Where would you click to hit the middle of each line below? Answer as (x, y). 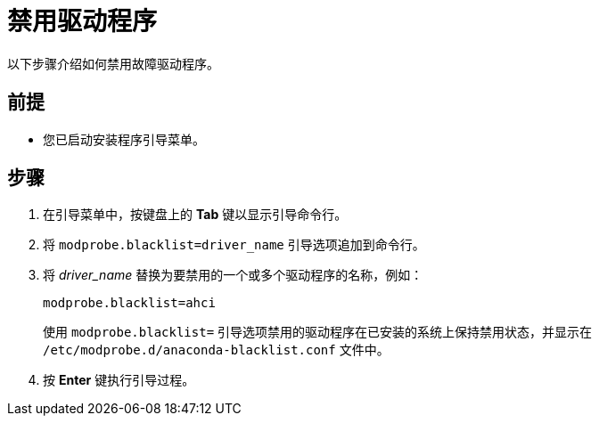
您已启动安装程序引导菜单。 (124, 139)
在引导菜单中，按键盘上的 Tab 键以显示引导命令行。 (195, 215)
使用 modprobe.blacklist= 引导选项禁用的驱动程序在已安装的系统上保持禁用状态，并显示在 (318, 332)
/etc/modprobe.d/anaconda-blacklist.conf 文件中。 (216, 350)
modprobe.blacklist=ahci (129, 303)
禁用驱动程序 (82, 21)
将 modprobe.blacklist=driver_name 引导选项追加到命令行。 (234, 245)
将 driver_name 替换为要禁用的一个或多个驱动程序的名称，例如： (233, 275)
